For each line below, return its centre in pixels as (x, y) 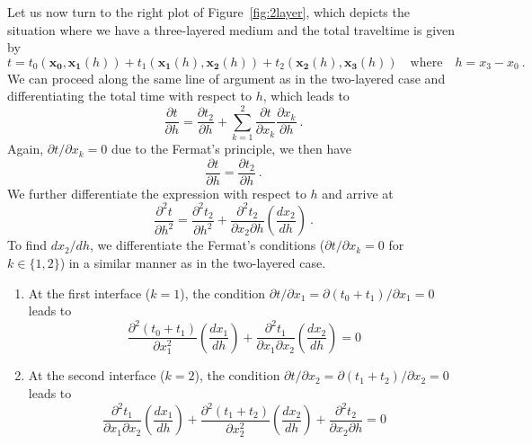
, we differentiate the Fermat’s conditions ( (207, 245)
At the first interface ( (89, 293)
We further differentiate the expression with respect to (157, 193)
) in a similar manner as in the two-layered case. (193, 262)
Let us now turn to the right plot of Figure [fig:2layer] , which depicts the (208, 12)
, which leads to (306, 96)
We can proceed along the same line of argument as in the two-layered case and (226, 78)
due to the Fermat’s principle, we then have (231, 149)
